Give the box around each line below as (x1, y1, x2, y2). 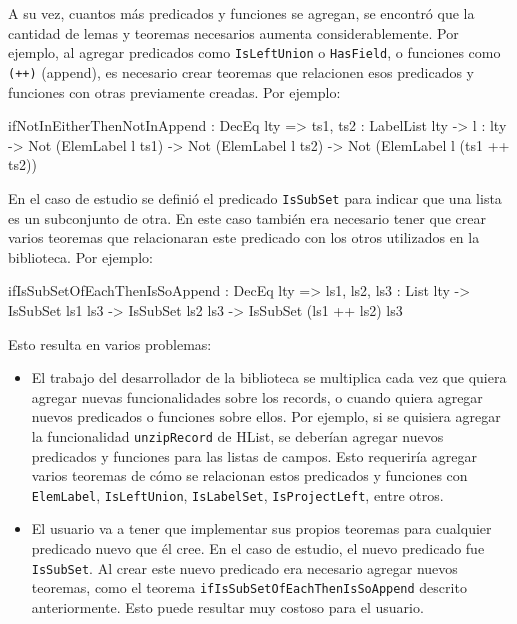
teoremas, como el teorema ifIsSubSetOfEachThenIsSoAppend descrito (31, 577, 467, 598)
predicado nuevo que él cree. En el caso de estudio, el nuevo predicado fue (31, 537, 485, 558)
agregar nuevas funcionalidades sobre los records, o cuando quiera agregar (31, 386, 483, 407)
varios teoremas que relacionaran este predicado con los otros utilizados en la (8, 227, 480, 248)
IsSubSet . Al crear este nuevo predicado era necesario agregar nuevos (31, 557, 458, 578)
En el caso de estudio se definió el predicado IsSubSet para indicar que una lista (8, 187, 502, 208)
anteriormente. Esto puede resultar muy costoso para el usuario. (31, 596, 424, 617)
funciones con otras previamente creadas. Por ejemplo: (8, 81, 341, 102)
